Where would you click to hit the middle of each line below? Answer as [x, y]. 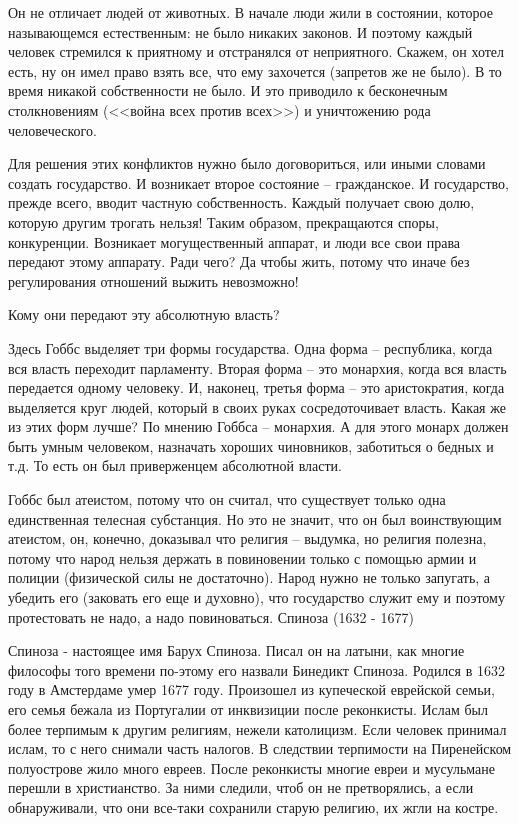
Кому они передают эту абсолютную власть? [144, 314]
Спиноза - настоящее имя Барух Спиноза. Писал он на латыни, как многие [236, 650]
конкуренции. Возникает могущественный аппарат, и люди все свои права [234, 241]
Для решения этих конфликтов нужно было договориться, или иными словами [247, 163]
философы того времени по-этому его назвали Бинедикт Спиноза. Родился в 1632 [256, 669]
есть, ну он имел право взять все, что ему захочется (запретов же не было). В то [255, 70]
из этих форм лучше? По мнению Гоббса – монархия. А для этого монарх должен [258, 426]
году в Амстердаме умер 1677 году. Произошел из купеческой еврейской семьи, [251, 689]
